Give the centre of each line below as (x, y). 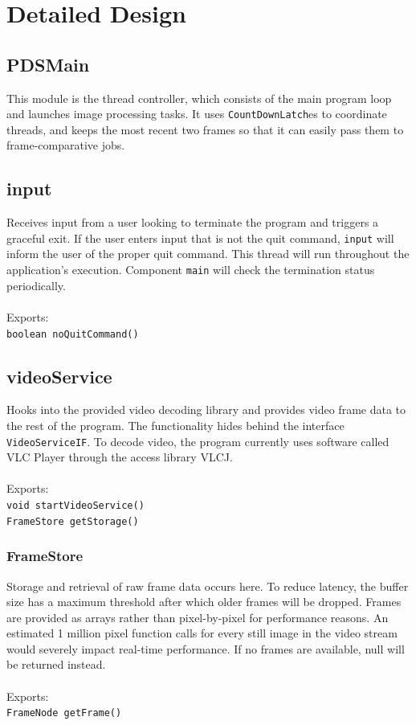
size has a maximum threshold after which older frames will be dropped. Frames (204, 602)
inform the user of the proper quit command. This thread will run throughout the (208, 254)
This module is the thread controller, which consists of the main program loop (199, 98)
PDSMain (48, 64)
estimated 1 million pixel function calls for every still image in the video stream (202, 633)
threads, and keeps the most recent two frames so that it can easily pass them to (205, 129)
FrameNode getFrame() (64, 713)
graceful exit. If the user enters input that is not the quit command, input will (200, 238)
